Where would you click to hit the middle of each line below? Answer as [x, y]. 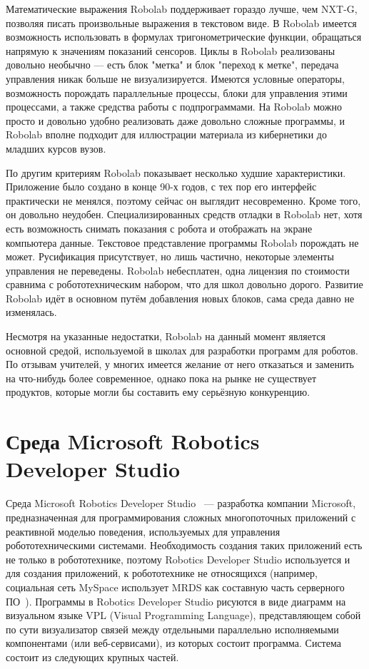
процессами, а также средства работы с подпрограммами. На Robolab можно [174, 107]
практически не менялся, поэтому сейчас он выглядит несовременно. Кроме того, [183, 200]
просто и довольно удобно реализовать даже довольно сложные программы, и [175, 120]
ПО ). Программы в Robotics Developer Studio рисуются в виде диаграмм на [176, 601]
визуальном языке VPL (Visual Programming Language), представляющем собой [183, 615]
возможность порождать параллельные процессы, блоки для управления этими [177, 92]
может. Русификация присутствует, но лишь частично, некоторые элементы [170, 256]
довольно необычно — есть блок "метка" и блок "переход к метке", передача [172, 65]
